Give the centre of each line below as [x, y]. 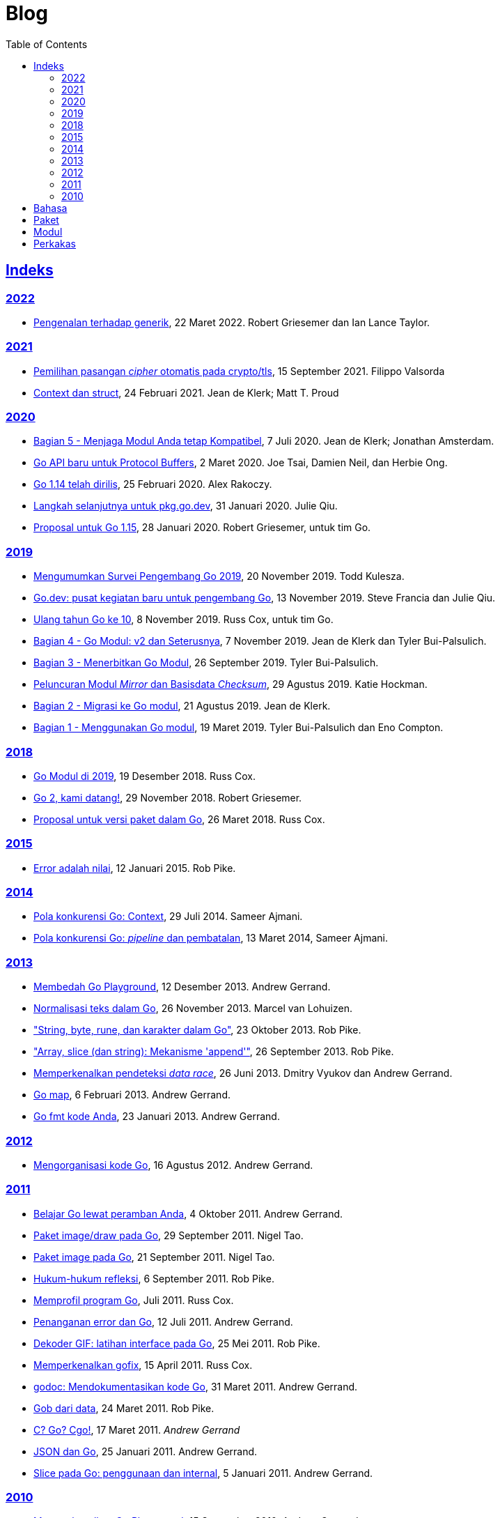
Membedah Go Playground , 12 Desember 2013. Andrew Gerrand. [182, 987]
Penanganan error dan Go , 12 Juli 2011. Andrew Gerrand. [163, 1321]
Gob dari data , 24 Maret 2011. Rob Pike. [124, 1408]
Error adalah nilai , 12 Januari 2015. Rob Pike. [135, 868]
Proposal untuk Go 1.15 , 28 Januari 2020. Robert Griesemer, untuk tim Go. [202, 528]
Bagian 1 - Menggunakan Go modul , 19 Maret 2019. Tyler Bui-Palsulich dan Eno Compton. [239, 728]
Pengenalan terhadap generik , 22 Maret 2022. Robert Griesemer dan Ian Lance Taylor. [232, 322]
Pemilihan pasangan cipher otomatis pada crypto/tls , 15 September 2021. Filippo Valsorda [239, 371]
